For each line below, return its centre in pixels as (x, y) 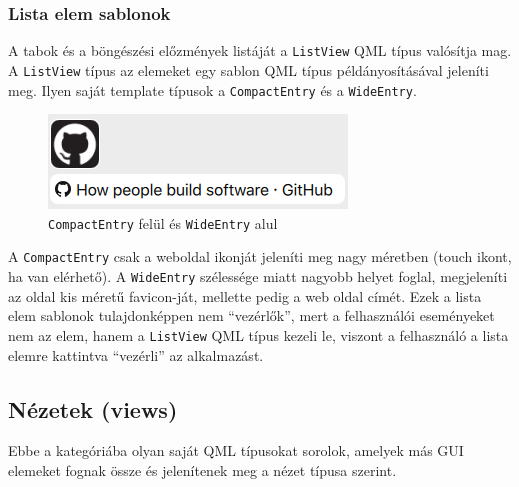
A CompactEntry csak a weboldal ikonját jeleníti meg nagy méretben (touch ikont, (260, 256)
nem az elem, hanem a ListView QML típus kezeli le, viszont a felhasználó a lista (258, 334)
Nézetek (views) (93, 408)
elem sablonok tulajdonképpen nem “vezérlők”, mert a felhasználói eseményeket (251, 315)
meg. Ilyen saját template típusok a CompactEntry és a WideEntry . (212, 89)
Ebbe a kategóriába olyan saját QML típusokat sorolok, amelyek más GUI (236, 450)
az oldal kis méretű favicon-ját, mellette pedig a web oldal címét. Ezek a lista (245, 295)
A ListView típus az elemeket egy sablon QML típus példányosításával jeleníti (248, 69)
